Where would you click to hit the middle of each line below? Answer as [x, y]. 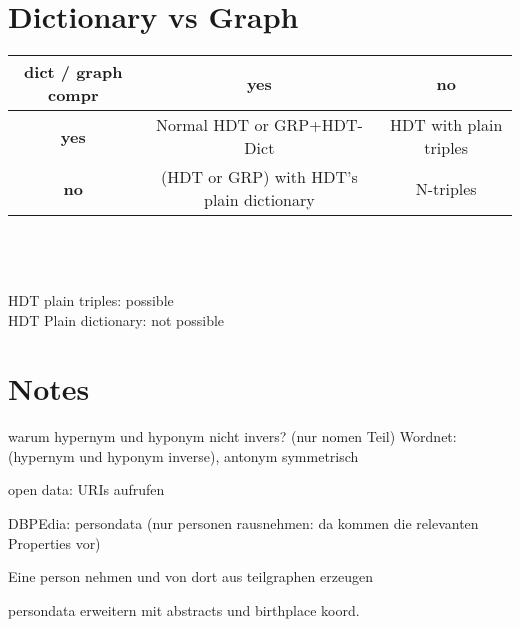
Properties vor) [54, 542]
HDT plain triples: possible [91, 299]
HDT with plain [446, 125]
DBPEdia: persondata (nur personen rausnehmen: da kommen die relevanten [243, 523]
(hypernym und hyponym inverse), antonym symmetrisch [183, 455]
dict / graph [73, 72]
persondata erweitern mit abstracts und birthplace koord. [184, 609]
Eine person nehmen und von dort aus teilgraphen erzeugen [190, 576]
